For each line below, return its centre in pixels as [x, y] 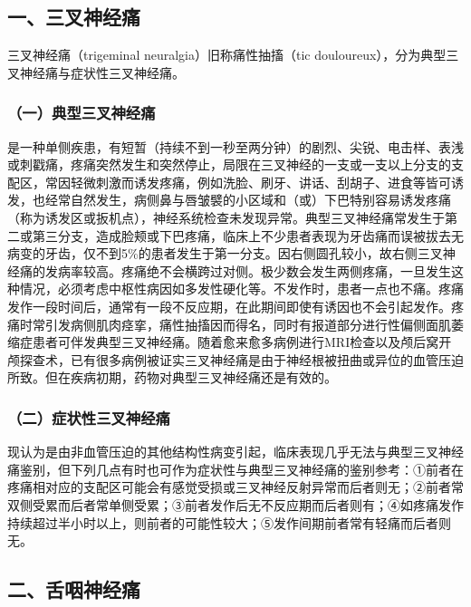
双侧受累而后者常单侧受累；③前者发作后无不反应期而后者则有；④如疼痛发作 [235, 504]
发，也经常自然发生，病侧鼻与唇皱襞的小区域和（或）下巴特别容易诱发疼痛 [229, 200]
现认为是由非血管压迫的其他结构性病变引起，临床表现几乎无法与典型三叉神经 [235, 452]
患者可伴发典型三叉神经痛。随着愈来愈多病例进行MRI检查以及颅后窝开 [242, 342]
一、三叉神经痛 [74, 17]
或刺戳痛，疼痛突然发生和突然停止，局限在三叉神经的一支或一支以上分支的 [229, 164]
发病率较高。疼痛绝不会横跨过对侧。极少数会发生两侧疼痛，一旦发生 [248, 270]
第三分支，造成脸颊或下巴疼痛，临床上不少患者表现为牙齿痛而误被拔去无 [248, 235]
